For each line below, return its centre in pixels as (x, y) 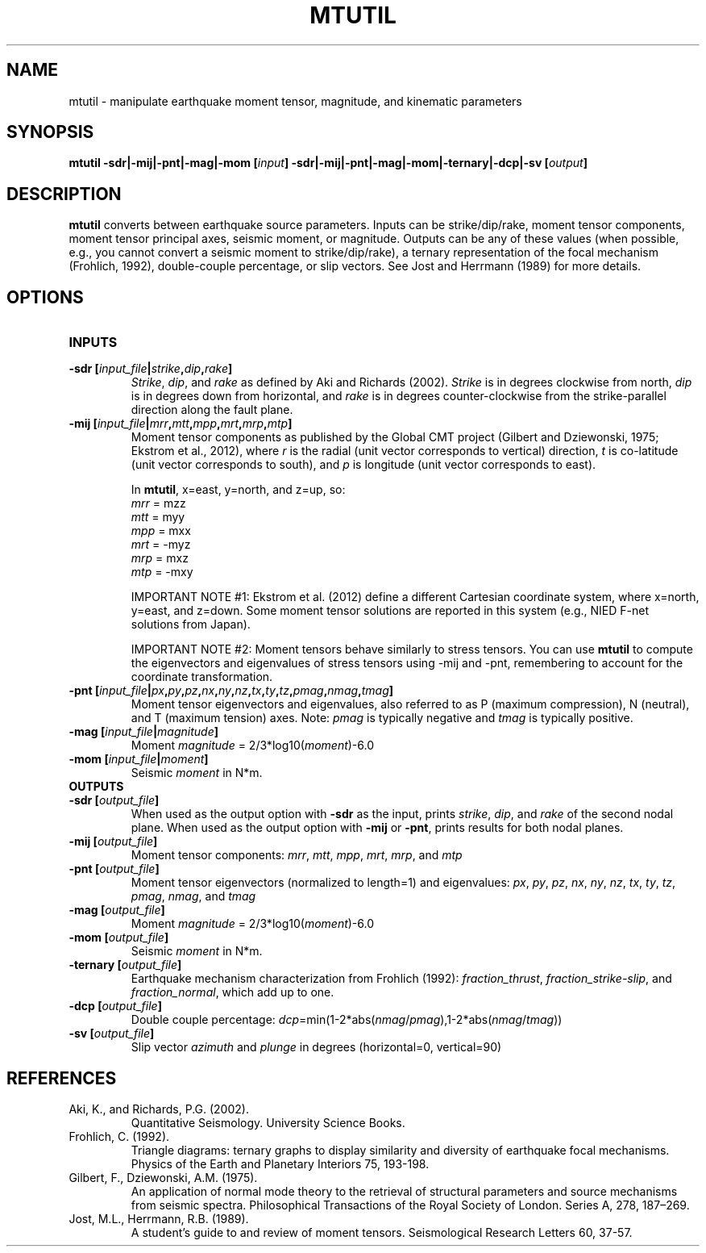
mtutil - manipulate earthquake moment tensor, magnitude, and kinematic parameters (295, 101)
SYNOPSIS (50, 132)
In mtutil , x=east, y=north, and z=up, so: (238, 490)
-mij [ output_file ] (113, 842)
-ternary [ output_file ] (125, 965)
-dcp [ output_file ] (115, 1006)
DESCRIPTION (64, 194)
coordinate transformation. (202, 677)
